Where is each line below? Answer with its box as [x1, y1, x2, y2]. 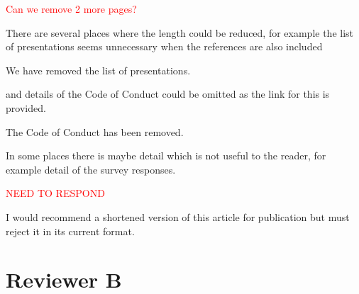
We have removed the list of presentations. [6, 62, 191, 77]
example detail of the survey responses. [6, 162, 176, 176]
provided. [6, 100, 46, 115]
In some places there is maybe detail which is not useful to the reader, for [6, 148, 326, 163]
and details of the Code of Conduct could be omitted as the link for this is [6, 86, 330, 101]
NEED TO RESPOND [6, 186, 105, 200]
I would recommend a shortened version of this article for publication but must [6, 209, 350, 224]
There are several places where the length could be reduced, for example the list [6, 25, 354, 40]
